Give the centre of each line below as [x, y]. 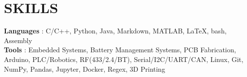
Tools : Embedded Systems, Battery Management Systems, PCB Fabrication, [120, 50]
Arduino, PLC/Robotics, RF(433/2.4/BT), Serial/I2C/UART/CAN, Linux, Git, [124, 59]
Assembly [18, 40]
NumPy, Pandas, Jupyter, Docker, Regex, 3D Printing [85, 69]
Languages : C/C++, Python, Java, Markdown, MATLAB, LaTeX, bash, [115, 31]
